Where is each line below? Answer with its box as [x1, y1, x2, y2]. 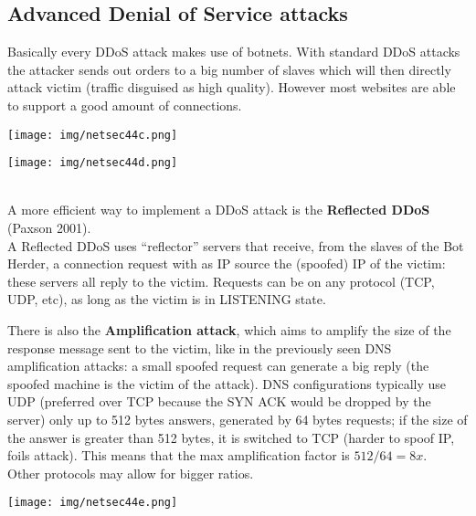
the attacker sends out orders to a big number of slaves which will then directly [7, 59, 451, 79]
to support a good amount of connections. [7, 95, 242, 114]
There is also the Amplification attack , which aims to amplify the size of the [7, 321, 451, 340]
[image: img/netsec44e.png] [7, 496, 178, 510]
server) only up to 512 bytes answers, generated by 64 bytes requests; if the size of [7, 410, 468, 429]
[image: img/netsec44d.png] [7, 156, 178, 170]
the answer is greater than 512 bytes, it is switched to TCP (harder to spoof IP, [7, 427, 455, 447]
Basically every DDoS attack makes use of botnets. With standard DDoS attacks [7, 42, 460, 61]
